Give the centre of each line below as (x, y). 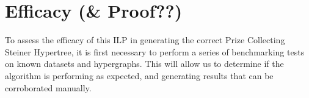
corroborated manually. (48, 87)
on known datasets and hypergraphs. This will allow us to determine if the (144, 64)
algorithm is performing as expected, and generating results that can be (139, 75)
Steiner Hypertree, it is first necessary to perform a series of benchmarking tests (155, 51)
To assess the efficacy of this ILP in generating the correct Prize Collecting (145, 40)
